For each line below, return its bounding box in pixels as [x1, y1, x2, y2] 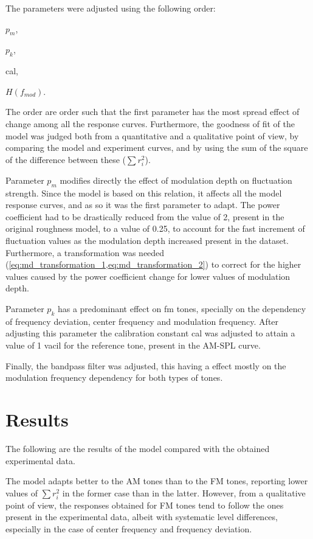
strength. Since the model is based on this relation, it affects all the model [5, 186, 282, 199]
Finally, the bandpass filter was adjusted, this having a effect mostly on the [5, 359, 286, 372]
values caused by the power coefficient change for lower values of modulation [5, 269, 291, 282]
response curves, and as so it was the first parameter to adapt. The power [5, 198, 280, 211]
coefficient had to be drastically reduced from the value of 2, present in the [5, 210, 284, 223]
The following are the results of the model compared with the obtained [5, 442, 270, 454]
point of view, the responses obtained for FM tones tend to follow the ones [5, 498, 284, 511]
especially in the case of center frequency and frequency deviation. [5, 523, 252, 535]
